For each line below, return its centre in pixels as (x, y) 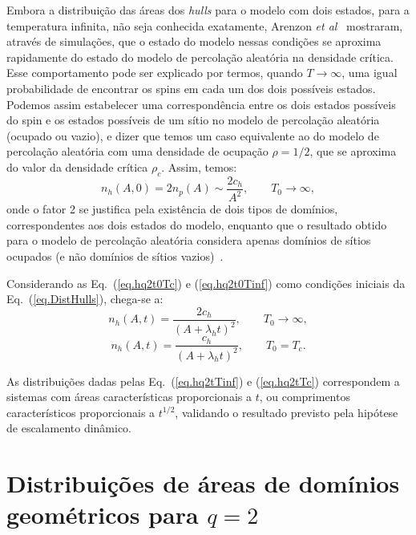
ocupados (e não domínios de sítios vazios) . (115, 255)
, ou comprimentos (305, 397)
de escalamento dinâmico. (69, 428)
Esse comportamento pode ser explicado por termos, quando (155, 73)
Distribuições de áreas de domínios (203, 483)
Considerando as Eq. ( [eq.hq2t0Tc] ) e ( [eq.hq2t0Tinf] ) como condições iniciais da (206, 283)
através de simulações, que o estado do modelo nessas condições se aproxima (194, 41)
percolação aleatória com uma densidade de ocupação (137, 151)
